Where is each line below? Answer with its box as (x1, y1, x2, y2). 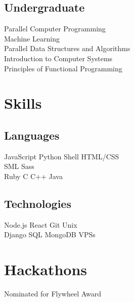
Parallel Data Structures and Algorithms (4, 43, 130, 54)
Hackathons (4, 259, 87, 280)
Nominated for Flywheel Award (4, 288, 102, 299)
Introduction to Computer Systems (4, 53, 113, 63)
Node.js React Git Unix (4, 219, 77, 230)
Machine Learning (4, 33, 60, 44)
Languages (4, 127, 60, 143)
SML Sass (4, 161, 34, 171)
